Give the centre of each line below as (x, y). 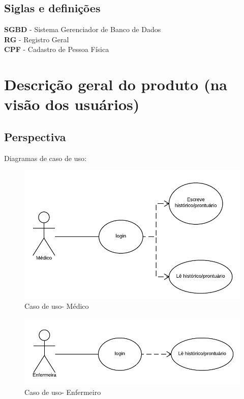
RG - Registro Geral (37, 39)
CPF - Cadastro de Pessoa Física (57, 49)
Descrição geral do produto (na (116, 84)
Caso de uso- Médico (57, 306)
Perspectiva (35, 136)
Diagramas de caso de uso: (45, 158)
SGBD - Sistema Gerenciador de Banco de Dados (83, 29)
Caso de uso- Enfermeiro (63, 392)
